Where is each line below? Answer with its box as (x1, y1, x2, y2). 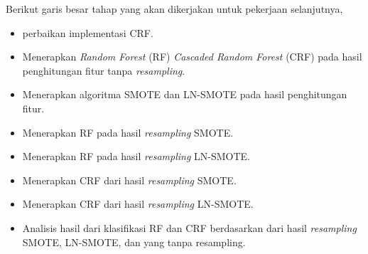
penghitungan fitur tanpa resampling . (22, 63, 185, 78)
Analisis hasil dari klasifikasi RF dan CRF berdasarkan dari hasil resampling (22, 220, 357, 235)
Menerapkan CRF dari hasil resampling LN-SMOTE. (22, 196, 254, 211)
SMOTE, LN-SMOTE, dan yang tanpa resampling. (22, 234, 246, 249)
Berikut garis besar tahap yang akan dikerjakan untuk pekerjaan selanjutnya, (6, 1, 343, 16)
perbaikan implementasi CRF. (22, 25, 153, 40)
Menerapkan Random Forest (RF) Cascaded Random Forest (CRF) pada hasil (22, 49, 362, 64)
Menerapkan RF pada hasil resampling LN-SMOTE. (22, 149, 250, 164)
